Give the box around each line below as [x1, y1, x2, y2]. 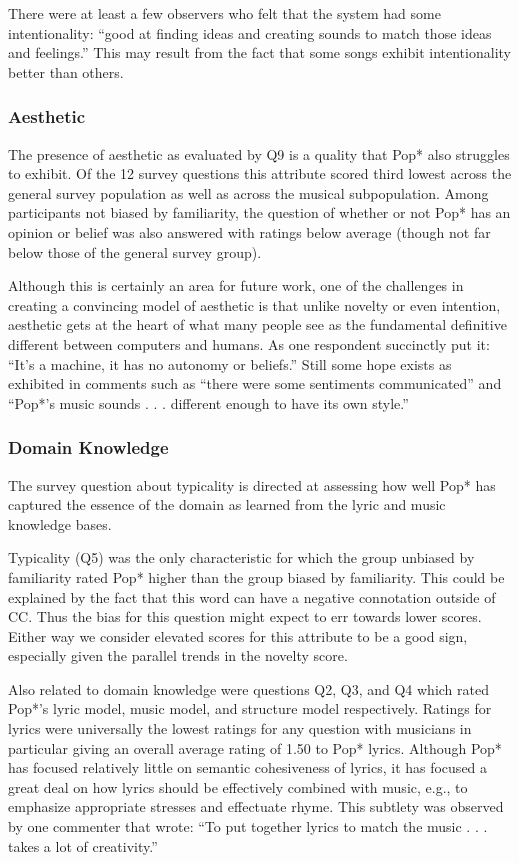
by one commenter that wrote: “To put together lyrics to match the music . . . [8, 816, 488, 837]
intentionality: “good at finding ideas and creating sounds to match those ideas [8, 22, 492, 43]
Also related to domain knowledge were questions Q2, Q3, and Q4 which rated [8, 678, 489, 699]
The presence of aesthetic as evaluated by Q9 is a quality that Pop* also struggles [8, 143, 510, 164]
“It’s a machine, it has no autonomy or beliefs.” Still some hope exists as [8, 353, 452, 374]
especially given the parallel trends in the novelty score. [8, 645, 348, 666]
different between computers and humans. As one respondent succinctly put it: [8, 333, 490, 354]
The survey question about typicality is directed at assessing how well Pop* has [8, 474, 496, 495]
